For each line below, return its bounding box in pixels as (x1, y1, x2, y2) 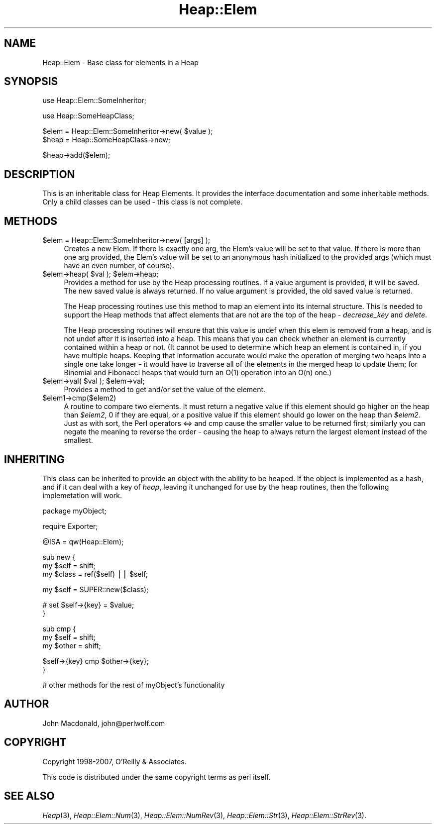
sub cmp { (42, 624, 76, 633)
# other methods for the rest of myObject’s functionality (42, 680, 225, 689)
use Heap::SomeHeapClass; (42, 111, 134, 120)
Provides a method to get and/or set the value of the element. (64, 385, 266, 394)
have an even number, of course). (64, 261, 174, 270)
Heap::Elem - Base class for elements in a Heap (42, 58, 199, 67)
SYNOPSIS (4, 75, 58, 88)
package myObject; (42, 506, 107, 515)
